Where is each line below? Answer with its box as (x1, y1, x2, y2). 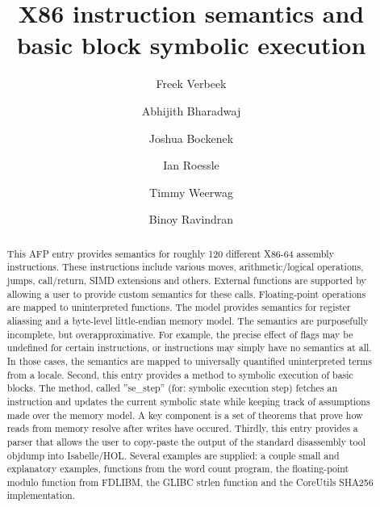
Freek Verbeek (156, 75, 227, 92)
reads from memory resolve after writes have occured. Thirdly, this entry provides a (6, 421, 358, 435)
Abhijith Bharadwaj (141, 102, 241, 119)
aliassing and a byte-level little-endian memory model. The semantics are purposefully (6, 313, 369, 327)
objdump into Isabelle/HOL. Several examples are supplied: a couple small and (6, 448, 340, 462)
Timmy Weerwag (149, 183, 233, 200)
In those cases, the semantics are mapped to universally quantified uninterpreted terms (6, 354, 372, 367)
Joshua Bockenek (148, 129, 234, 146)
